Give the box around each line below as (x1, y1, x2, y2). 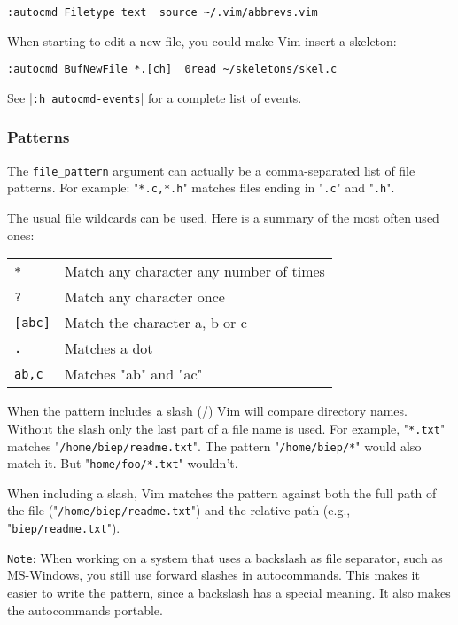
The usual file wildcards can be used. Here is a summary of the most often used (7, 208, 439, 227)
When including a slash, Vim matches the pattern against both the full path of (7, 483, 437, 502)
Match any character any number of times (64, 261, 325, 282)
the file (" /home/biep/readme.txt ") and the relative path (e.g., (7, 501, 351, 520)
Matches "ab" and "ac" (64, 363, 203, 385)
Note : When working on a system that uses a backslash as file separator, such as (7, 548, 443, 566)
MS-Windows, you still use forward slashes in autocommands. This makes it (7, 566, 420, 584)
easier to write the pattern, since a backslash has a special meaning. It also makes (7, 583, 451, 601)
